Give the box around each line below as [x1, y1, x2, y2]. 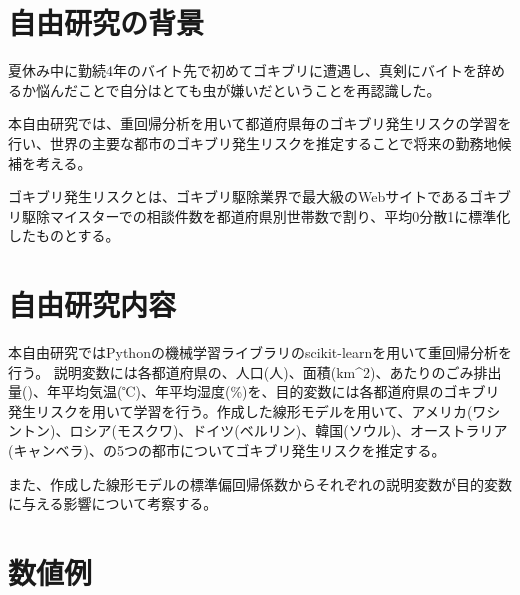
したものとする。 [8, 225, 120, 246]
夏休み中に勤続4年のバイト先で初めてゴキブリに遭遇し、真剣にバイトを [8, 60, 477, 81]
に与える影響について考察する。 [8, 493, 218, 514]
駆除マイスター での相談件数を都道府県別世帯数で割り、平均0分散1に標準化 [21, 205, 511, 226]
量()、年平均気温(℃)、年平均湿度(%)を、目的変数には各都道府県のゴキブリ [8, 381, 500, 402]
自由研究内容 [8, 284, 177, 325]
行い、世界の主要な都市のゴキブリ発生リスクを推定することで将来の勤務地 [8, 132, 498, 153]
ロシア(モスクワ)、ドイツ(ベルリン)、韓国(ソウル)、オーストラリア [69, 420, 508, 441]
